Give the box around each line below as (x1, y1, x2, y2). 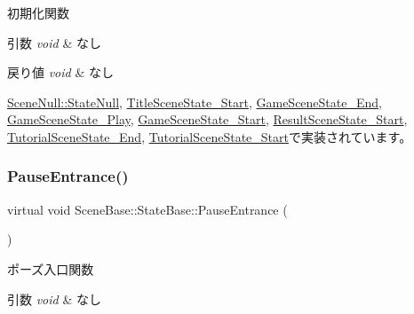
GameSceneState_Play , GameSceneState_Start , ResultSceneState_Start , (7, 110, 408, 129)
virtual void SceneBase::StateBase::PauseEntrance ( (7, 200, 288, 218)
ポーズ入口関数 (7, 259, 94, 278)
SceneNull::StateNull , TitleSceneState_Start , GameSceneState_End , (7, 92, 382, 111)
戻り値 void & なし (7, 63, 114, 82)
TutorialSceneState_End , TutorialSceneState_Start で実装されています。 (7, 127, 412, 145)
